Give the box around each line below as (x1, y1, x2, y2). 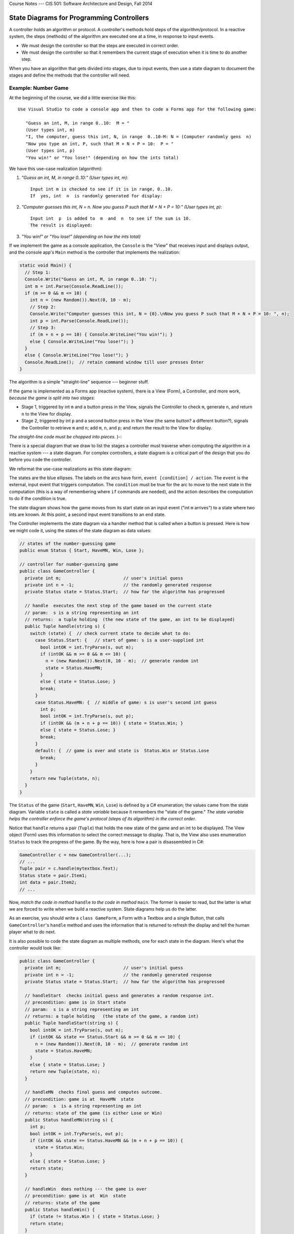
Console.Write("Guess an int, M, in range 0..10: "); (25, 276, 158, 282)
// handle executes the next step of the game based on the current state (25, 603, 212, 609)
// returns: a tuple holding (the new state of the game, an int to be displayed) (25, 617, 235, 622)
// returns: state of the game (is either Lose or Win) (25, 1110, 163, 1116)
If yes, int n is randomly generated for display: (30, 193, 163, 199)
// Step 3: (30, 325, 56, 330)
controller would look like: (9, 945, 62, 951)
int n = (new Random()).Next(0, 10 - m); (30, 297, 131, 303)
